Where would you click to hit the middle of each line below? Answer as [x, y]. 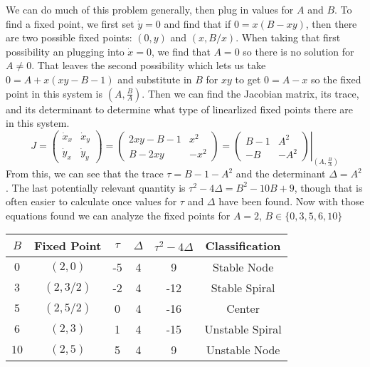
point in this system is [54, 93]
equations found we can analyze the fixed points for [118, 215]
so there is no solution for [298, 51]
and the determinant [281, 174]
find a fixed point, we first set [70, 23]
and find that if [197, 23]
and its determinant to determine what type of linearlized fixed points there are [180, 109]
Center [243, 309]
